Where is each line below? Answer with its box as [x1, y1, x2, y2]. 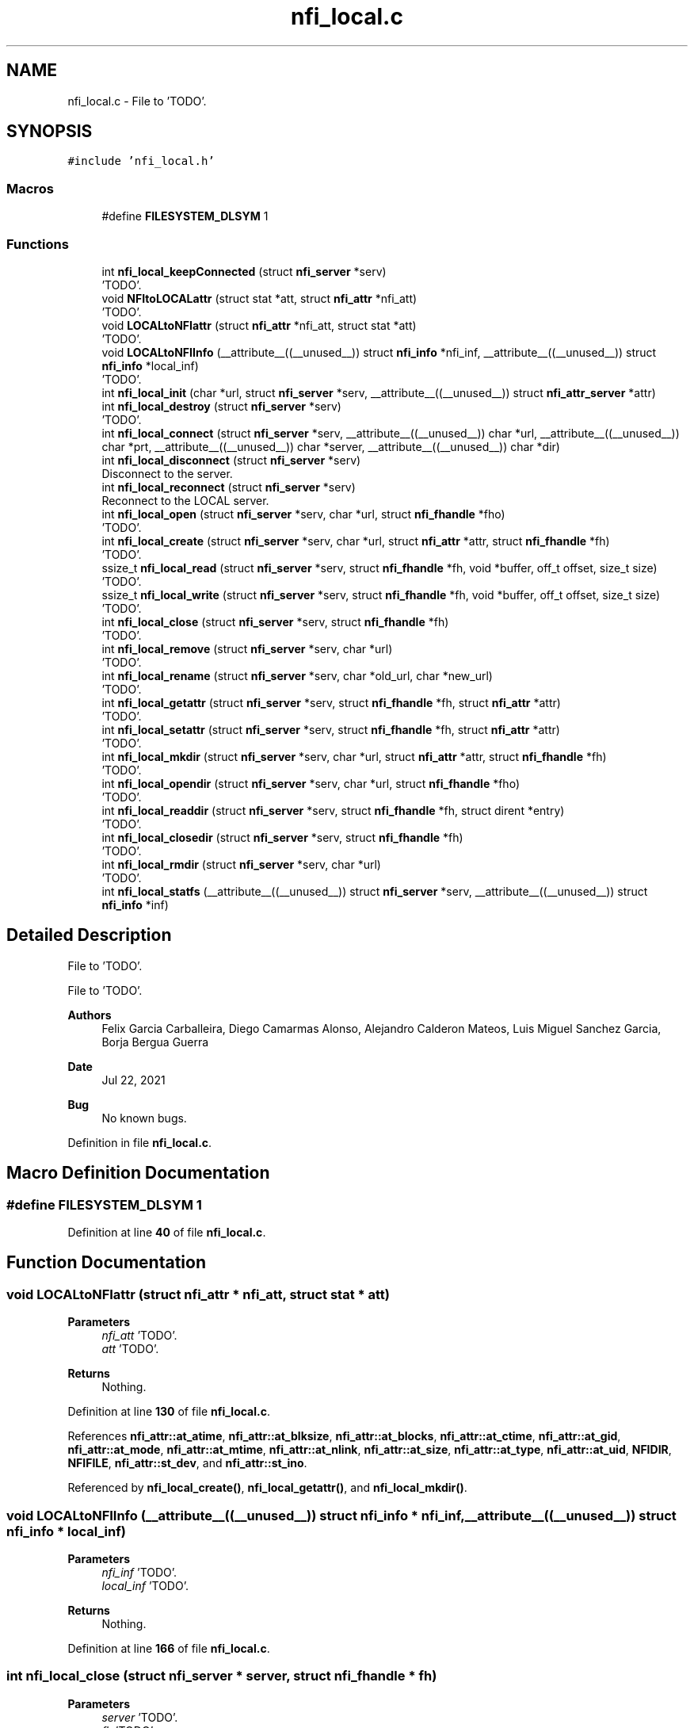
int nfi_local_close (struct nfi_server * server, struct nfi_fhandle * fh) [6, 1668, 437, 1684]
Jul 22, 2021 [101, 1072, 166, 1087]
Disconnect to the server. [101, 466, 233, 480]
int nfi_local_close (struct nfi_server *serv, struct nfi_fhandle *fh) [101, 614, 449, 629]
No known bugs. [101, 1111, 187, 1125]
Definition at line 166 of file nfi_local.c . [67, 1641, 270, 1655]
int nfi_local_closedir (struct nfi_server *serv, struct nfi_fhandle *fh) [101, 830, 463, 844]
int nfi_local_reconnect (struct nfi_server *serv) [101, 480, 356, 494]
